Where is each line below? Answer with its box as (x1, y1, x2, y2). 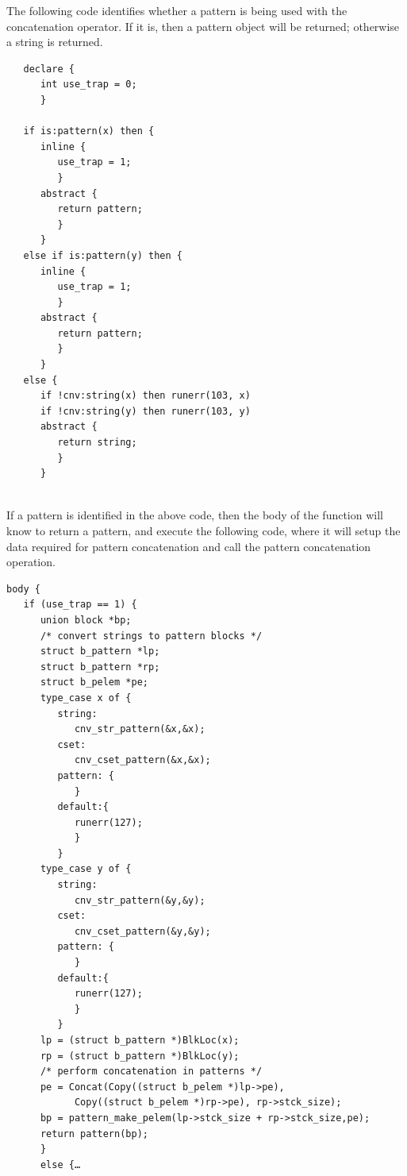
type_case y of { (40, 863, 132, 875)
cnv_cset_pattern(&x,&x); (74, 754, 211, 766)
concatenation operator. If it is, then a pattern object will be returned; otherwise (6, 17, 400, 34)
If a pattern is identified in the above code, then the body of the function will (6, 507, 383, 523)
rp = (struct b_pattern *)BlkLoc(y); (40, 1050, 240, 1062)
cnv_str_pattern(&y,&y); (74, 894, 205, 906)
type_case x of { (40, 692, 132, 704)
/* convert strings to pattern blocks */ (40, 630, 263, 642)
